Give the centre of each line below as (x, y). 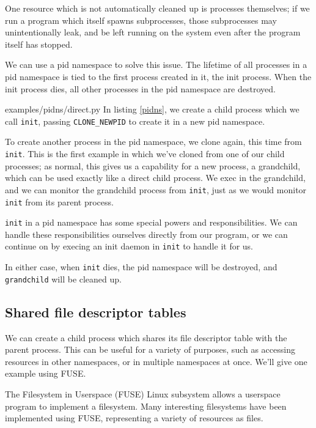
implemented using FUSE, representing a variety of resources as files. (134, 418)
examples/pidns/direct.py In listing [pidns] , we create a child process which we (152, 109)
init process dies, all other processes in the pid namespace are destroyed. (140, 88)
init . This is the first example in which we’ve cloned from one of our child (145, 153)
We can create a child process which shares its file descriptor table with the (146, 337)
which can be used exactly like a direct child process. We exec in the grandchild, (155, 178)
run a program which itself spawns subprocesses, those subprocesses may (141, 20)
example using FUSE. (46, 373)
